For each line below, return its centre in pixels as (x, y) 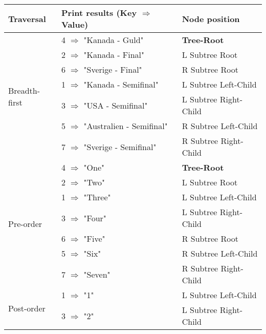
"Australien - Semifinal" (126, 126)
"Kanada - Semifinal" (121, 84)
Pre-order (25, 224)
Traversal (27, 18)
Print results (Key (99, 13)
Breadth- (24, 90)
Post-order (27, 308)
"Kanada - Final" (114, 55)
